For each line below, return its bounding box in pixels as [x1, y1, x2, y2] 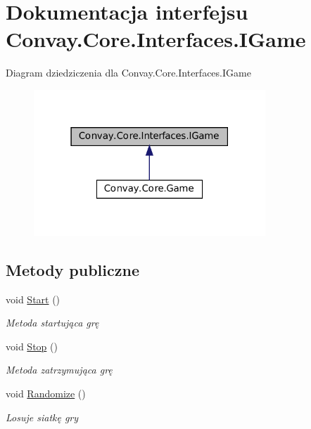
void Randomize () [6, 385, 86, 400]
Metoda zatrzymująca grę [6, 362, 113, 377]
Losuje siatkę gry [6, 409, 79, 424]
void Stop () [6, 338, 58, 353]
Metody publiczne [6, 258, 139, 280]
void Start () [6, 291, 61, 306]
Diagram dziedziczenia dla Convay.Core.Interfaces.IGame [6, 65, 251, 80]
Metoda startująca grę [6, 315, 99, 330]
